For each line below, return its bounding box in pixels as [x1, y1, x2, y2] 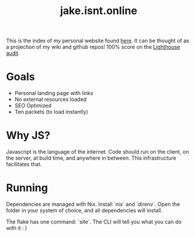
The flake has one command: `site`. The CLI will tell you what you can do [6, 218, 182, 225]
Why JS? [6, 129, 51, 142]
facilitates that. [6, 161, 42, 168]
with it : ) [6, 225, 28, 231]
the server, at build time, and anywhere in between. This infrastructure [6, 154, 176, 162]
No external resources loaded [14, 96, 87, 103]
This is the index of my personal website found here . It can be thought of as [6, 37, 190, 45]
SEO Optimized [14, 102, 52, 109]
